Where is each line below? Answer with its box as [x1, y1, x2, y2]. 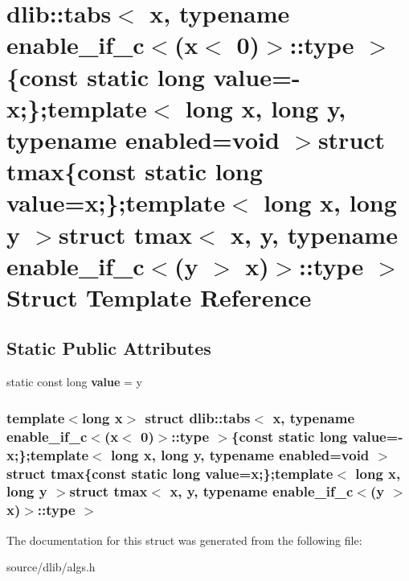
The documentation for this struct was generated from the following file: [6, 531, 362, 548]
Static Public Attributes [6, 336, 211, 361]
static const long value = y [6, 373, 142, 390]
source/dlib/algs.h [6, 558, 96, 575]
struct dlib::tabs [145, 407, 251, 427]
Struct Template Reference [6, 280, 312, 313]
